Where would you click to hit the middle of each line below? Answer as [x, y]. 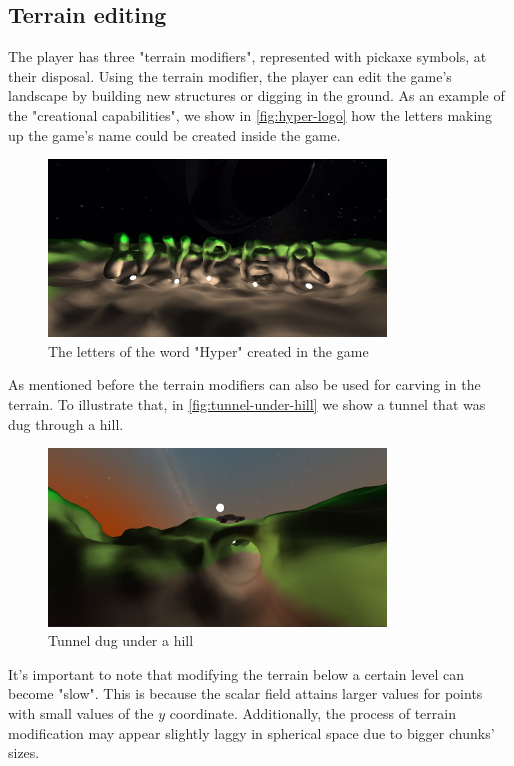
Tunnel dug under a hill [121, 640]
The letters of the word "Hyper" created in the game [208, 350]
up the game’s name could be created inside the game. [174, 134]
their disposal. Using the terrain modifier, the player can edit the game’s [230, 75]
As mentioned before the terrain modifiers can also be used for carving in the [244, 384]
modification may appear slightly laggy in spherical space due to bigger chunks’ [251, 732]
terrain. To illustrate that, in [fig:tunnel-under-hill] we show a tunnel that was [247, 404]
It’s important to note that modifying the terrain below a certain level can [236, 673]
